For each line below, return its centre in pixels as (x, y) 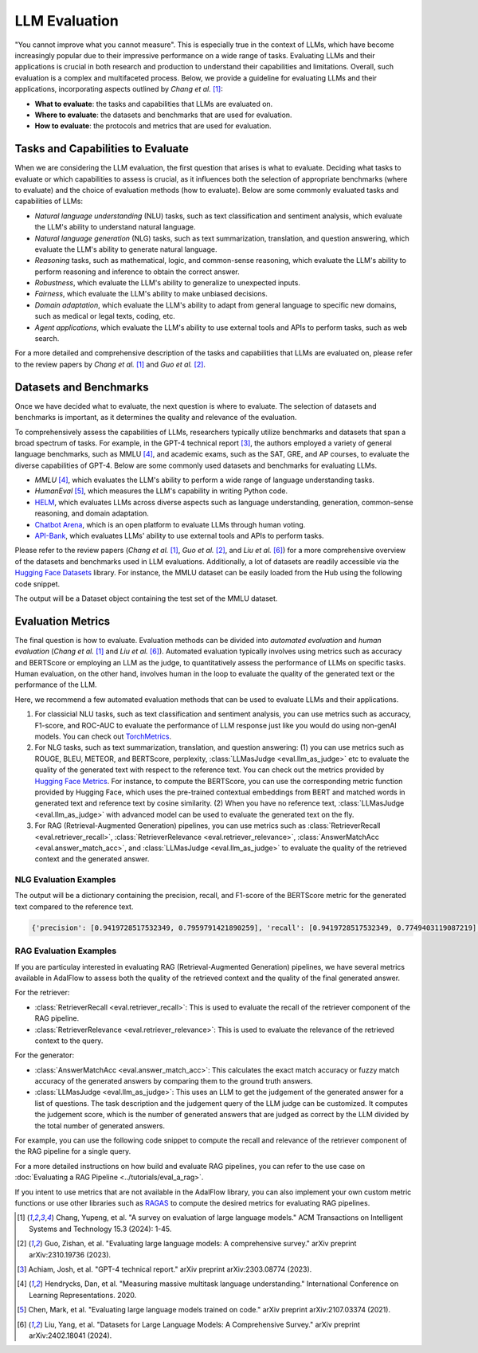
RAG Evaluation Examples (66, 951)
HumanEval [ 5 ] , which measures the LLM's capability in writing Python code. (161, 491)
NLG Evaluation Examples (65, 880)
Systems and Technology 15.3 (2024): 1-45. (100, 1229)
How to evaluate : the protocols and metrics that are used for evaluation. (153, 126)
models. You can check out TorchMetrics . (103, 736)
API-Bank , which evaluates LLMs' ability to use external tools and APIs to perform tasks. (179, 536)
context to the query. (69, 1041)
